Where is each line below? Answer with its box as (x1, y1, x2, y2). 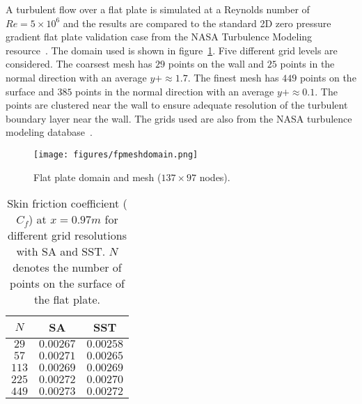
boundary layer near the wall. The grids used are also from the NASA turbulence (6, 111, 352, 125)
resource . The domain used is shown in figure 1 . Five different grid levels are (6, 42, 338, 57)
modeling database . (6, 125, 93, 139)
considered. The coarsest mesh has (6, 56, 152, 71)
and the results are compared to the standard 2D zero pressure (63, 15, 331, 30)
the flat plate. (33, 291, 101, 308)
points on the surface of (10, 275, 125, 292)
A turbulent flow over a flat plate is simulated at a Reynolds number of (6, 2, 310, 16)
